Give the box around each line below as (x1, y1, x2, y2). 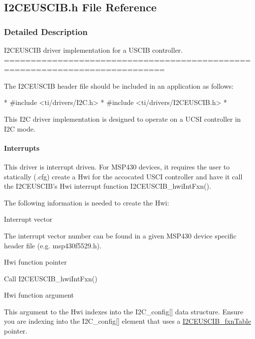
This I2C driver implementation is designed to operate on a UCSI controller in (4, 113, 241, 124)
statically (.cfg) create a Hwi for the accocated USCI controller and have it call (4, 171, 243, 181)
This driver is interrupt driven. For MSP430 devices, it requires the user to (4, 161, 230, 171)
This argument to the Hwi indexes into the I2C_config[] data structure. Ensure (4, 306, 243, 316)
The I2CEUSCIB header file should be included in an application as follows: (4, 80, 234, 91)
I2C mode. (4, 123, 35, 134)
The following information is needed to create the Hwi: (4, 197, 169, 207)
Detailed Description (4, 25, 88, 37)
